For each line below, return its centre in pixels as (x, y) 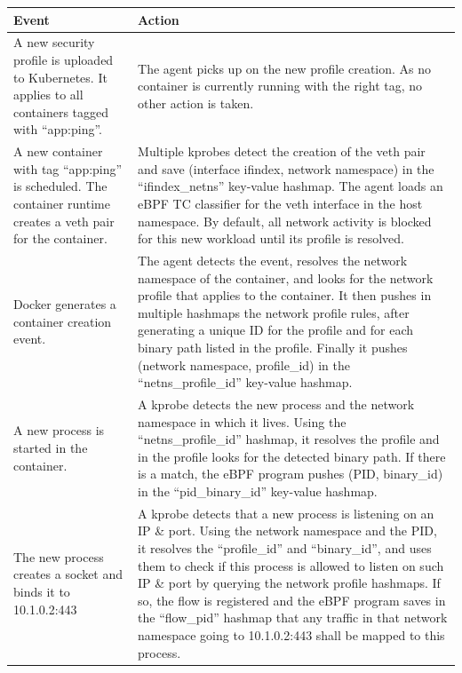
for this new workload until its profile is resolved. (271, 238)
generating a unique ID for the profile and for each (275, 330)
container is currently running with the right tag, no (280, 86)
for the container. (60, 238)
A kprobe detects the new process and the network (276, 404)
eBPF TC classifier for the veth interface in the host (280, 203)
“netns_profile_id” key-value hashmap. (245, 382)
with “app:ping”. (58, 129)
